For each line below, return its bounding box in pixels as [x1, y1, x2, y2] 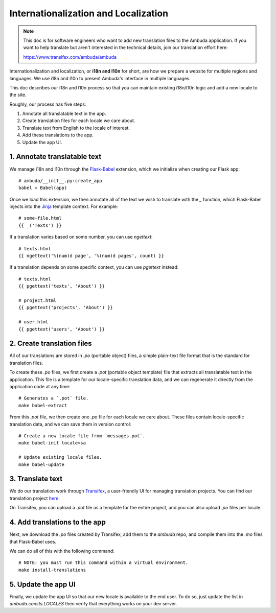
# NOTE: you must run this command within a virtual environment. [18, 560, 189, 565]
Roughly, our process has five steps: [9, 101, 86, 107]
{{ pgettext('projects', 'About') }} [18, 304, 113, 311]
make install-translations [18, 567, 86, 573]
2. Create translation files [9, 339, 92, 348]
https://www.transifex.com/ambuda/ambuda [23, 54, 117, 60]
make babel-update [18, 461, 65, 467]
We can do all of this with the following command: [9, 548, 114, 554]
